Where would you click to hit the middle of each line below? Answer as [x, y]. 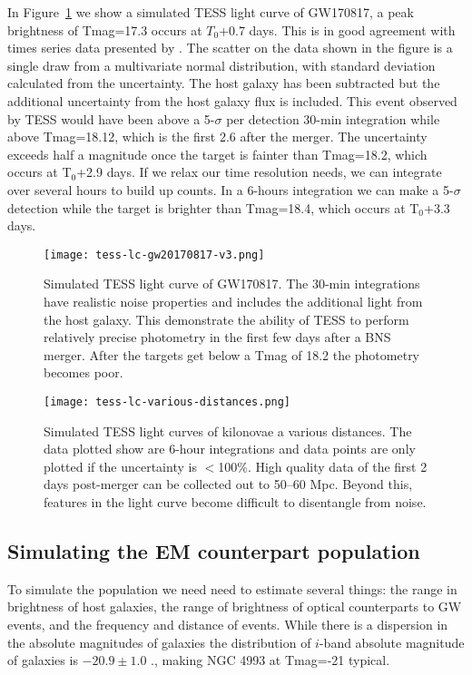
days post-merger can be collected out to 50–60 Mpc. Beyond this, [228, 484]
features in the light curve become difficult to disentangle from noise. [235, 501]
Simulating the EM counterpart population [214, 550]
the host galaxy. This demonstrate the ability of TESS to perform [226, 319]
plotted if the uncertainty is [120, 466]
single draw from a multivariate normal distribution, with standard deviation [221, 65]
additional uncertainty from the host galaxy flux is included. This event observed [232, 100]
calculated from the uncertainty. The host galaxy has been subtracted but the [224, 83]
